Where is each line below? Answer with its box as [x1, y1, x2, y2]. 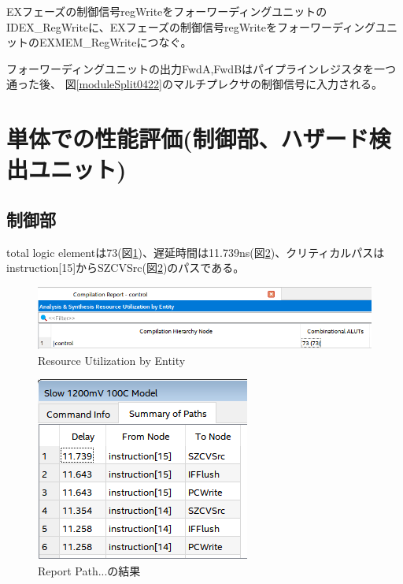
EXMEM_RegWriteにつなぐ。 [39, 34, 192, 50]
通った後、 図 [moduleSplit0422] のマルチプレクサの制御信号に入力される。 [6, 76, 383, 92]
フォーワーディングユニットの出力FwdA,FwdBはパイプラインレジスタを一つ [6, 60, 397, 76]
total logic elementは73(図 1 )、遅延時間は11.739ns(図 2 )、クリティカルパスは [6, 244, 385, 260]
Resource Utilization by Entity [38, 352, 186, 368]
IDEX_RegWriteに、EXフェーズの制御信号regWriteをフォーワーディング [6, 18, 375, 35]
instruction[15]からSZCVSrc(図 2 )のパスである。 [6, 259, 245, 276]
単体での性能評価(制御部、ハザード [6, 122, 369, 154]
